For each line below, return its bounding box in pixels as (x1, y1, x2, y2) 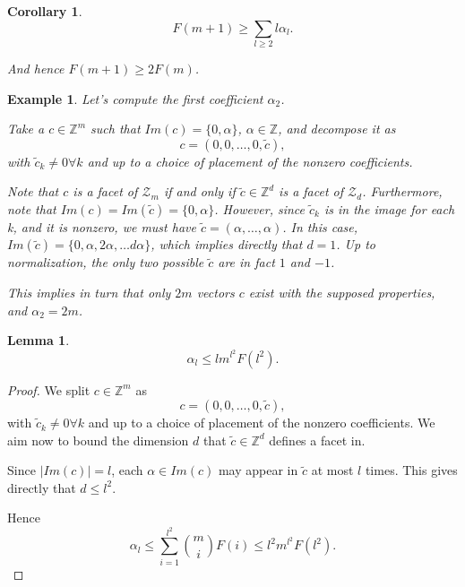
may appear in (218, 461, 298, 479)
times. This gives (365, 461, 458, 479)
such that (90, 119, 141, 138)
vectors (196, 283, 235, 302)
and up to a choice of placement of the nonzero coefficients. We (88, 413, 435, 432)
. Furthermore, (362, 182, 443, 201)
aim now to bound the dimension (7, 430, 189, 449)
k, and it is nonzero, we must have (7, 217, 196, 236)
